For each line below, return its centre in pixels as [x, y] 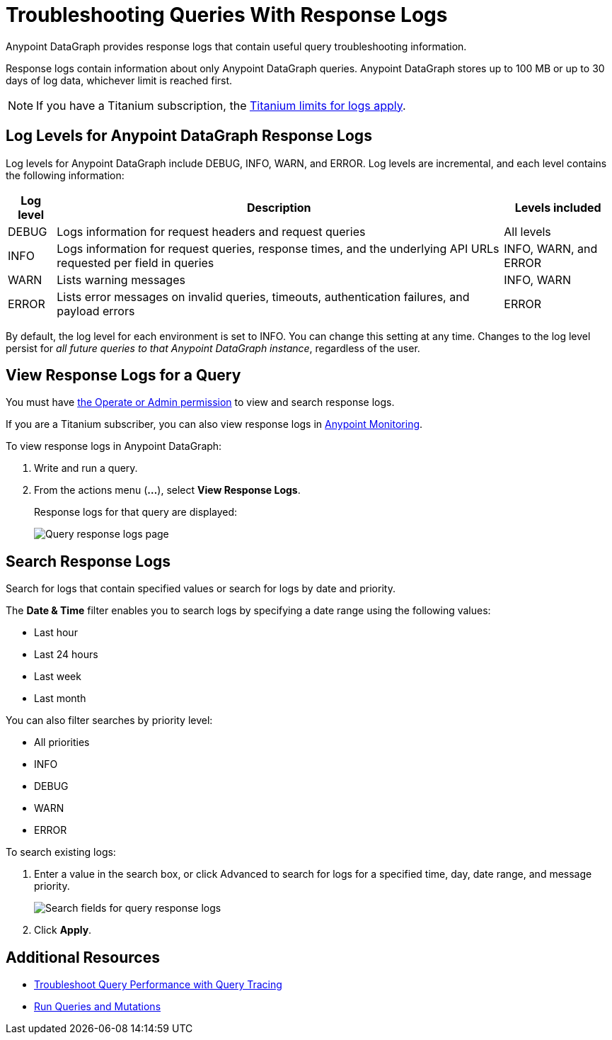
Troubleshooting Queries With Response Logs [227, 15]
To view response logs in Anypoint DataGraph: [114, 446]
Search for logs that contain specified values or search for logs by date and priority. [201, 589]
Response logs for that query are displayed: [136, 512]
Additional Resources [83, 957]
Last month [60, 699]
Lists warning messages [121, 279]
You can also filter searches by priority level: [109, 720]
